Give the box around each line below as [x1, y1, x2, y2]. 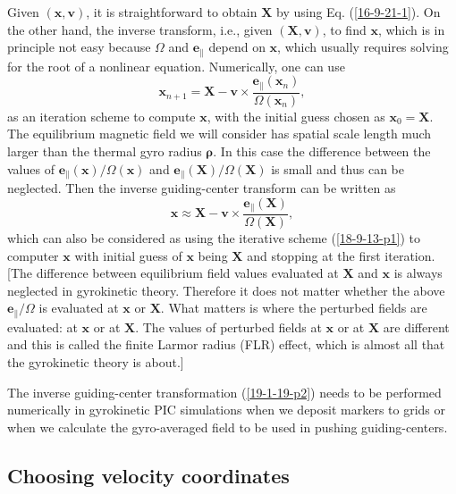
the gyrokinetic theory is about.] [7, 353, 184, 372]
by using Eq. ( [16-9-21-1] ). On [275, 3, 441, 21]
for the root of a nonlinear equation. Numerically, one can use [7, 56, 345, 75]
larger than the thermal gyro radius [7, 141, 202, 160]
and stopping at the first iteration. [247, 246, 435, 264]
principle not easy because [7, 38, 151, 56]
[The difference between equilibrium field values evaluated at [7, 264, 339, 282]
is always [393, 264, 443, 282]
